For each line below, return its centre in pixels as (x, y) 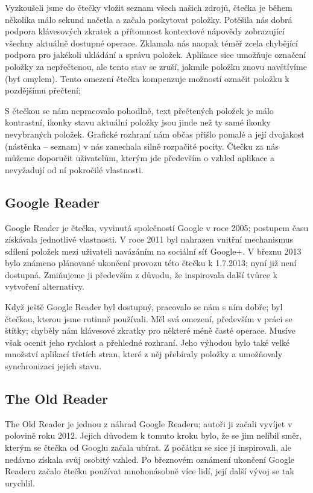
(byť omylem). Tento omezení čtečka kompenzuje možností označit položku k (147, 78)
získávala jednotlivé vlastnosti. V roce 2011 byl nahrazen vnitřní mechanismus (149, 239)
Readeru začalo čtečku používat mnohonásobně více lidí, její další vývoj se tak (150, 471)
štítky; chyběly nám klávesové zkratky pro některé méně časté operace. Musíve (150, 330)
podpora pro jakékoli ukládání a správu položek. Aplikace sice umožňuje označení (156, 55)
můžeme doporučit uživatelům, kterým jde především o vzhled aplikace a (140, 158)
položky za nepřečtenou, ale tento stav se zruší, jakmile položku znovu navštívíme (156, 66)
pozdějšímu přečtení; (43, 90)
